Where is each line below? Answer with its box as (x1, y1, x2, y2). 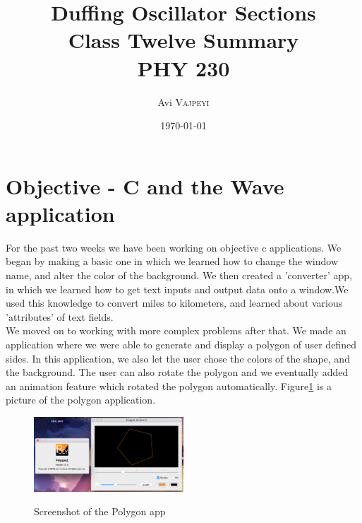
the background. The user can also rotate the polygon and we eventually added (6, 365, 349, 380)
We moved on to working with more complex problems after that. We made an (6, 323, 346, 338)
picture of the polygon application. (6, 392, 156, 407)
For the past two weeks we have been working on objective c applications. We (6, 240, 342, 254)
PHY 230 (137, 53, 230, 82)
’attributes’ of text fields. (6, 309, 114, 324)
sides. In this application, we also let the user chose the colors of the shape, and (6, 351, 350, 365)
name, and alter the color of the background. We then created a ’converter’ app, (6, 268, 353, 282)
